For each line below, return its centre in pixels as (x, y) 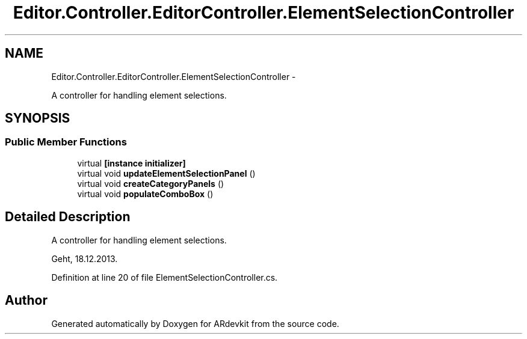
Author (26, 301)
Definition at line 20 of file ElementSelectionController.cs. (165, 277)
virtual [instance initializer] (131, 163)
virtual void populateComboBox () (145, 194)
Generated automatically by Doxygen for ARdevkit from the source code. (195, 323)
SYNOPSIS (38, 118)
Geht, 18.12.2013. (85, 258)
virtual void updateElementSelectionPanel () (166, 173)
